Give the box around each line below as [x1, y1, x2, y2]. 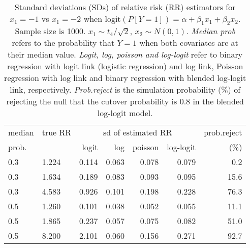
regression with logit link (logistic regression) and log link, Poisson [7, 60, 243, 72]
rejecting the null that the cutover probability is [6, 95, 177, 107]
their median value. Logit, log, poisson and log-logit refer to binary [8, 48, 243, 61]
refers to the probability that [12, 37, 115, 49]
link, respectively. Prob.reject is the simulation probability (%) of [10, 84, 241, 96]
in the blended [193, 95, 244, 107]
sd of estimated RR [103, 126, 172, 139]
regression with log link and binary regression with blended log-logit [4, 72, 246, 84]
